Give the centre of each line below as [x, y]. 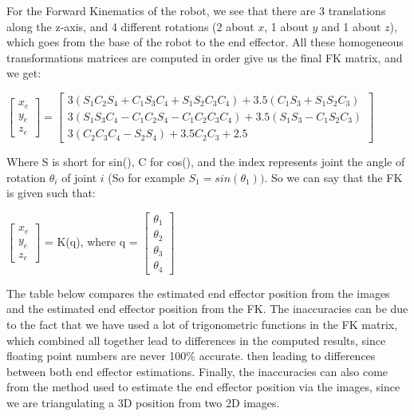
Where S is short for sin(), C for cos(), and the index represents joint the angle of [206, 162]
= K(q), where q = [91, 242]
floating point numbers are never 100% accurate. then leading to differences [191, 356]
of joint [79, 177]
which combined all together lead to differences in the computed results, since [196, 340]
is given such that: [51, 193]
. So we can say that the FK [333, 177]
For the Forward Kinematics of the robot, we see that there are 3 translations [196, 10]
